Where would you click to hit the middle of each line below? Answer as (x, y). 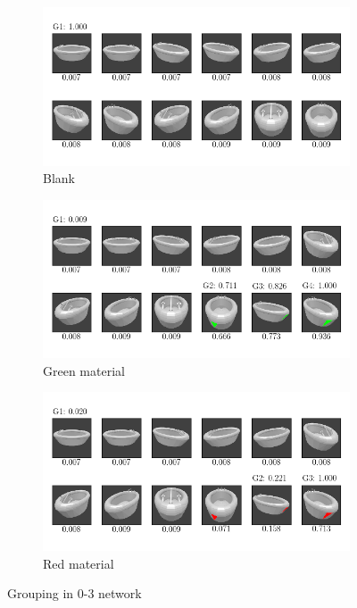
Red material (79, 563)
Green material (84, 370)
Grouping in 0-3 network (75, 593)
